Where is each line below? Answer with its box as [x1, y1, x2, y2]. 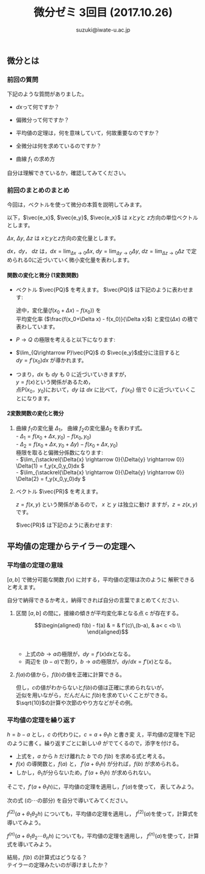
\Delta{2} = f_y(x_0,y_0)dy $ [15, 475, 86, 483]
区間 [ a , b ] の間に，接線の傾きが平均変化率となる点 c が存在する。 [15, 610, 182, 616]
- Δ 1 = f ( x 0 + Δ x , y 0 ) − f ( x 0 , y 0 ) [15, 432, 92, 441]
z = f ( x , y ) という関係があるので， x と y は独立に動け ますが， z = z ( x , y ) [15, 501, 198, 508]
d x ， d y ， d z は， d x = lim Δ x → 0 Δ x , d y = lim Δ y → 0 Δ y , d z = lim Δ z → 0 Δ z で [7, 248, 192, 256]
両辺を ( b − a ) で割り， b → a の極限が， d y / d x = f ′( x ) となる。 [24, 658, 175, 665]
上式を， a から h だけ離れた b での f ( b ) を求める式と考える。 [15, 753, 168, 760]
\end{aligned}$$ [87, 628, 129, 635]
